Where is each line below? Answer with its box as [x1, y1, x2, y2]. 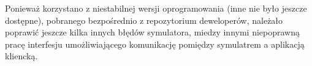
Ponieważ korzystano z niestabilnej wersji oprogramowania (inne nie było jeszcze [5, 2, 307, 14]
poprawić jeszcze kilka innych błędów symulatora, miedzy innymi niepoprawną [5, 26, 300, 38]
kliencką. [5, 50, 38, 62]
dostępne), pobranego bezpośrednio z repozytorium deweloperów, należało [5, 13, 283, 26]
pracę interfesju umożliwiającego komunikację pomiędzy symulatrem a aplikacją [5, 37, 305, 50]
